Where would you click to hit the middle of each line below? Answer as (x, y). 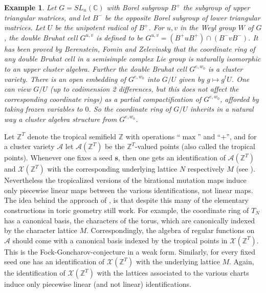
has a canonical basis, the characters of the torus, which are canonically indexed (130, 220)
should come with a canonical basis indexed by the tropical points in (120, 240)
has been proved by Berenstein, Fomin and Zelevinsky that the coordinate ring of (130, 48)
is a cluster (226, 68)
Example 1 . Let (30, 7)
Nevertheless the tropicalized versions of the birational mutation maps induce (125, 180)
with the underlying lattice (178, 261)
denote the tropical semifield (72, 136)
